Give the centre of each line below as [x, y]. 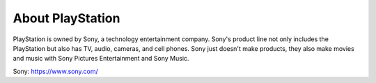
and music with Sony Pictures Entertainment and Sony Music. [101, 59]
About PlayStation [66, 18]
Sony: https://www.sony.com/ [56, 71]
